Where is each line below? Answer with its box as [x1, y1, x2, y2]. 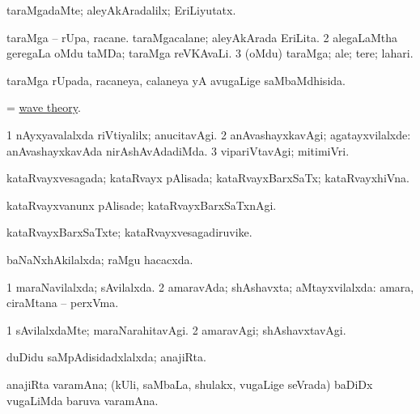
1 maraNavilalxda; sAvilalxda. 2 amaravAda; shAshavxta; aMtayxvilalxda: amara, [6, 278, 414, 295]
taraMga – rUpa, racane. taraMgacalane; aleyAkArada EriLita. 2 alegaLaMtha [6, 28, 398, 45]
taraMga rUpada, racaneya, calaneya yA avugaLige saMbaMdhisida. [6, 71, 346, 88]
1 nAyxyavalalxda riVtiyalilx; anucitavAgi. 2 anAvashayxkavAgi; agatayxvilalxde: [6, 126, 411, 143]
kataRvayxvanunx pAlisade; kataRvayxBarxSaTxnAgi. [6, 196, 277, 213]
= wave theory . [6, 99, 81, 116]
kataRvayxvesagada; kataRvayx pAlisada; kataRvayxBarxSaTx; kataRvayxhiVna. [6, 169, 409, 186]
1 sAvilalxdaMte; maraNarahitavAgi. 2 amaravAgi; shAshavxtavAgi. [6, 321, 346, 338]
